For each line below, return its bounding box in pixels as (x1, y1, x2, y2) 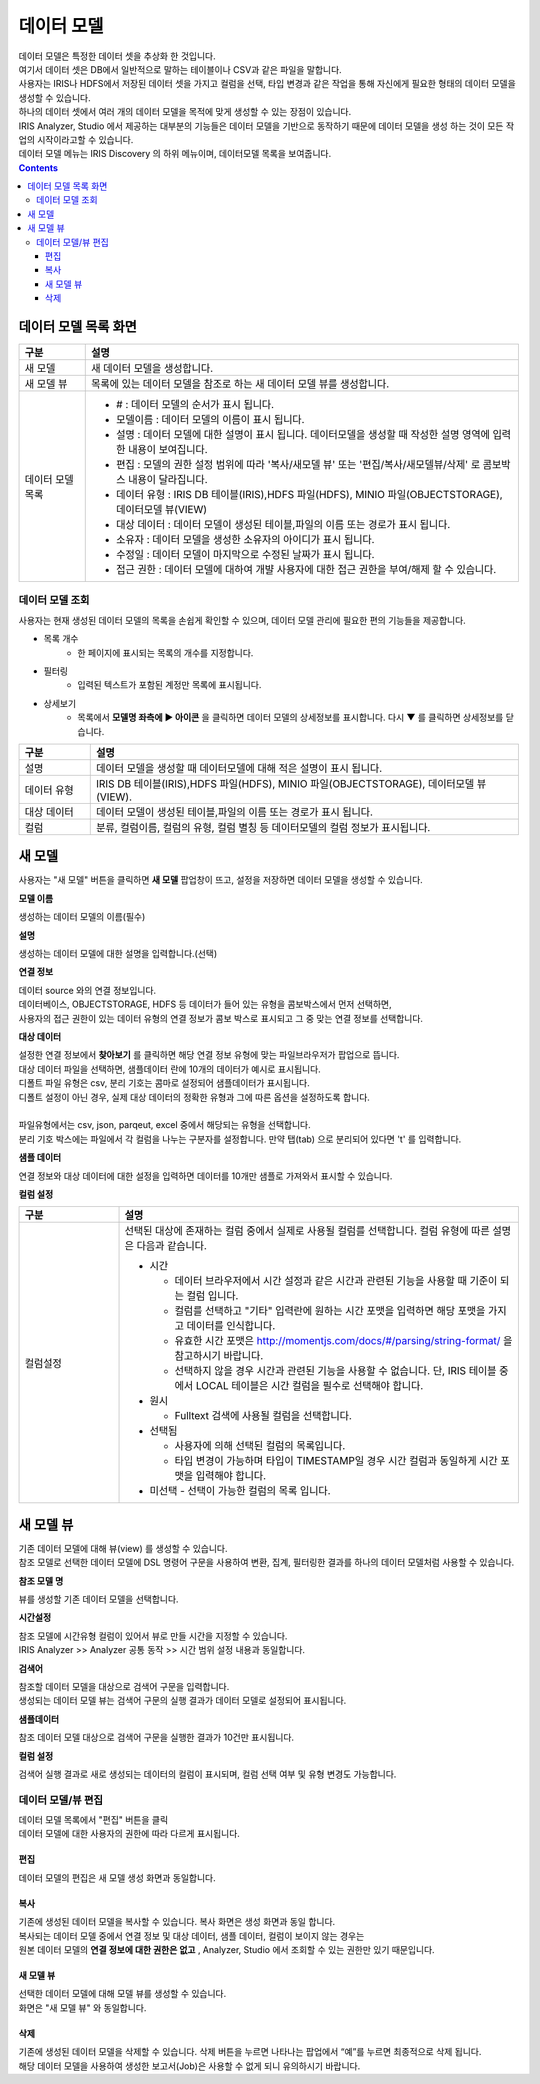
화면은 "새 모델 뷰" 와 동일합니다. (18, 2001, 147, 2014)
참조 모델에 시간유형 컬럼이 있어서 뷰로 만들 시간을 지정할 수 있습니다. (18, 1630, 288, 1642)
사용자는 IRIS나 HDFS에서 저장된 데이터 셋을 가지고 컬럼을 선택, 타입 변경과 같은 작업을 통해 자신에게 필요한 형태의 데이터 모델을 (18, 78, 517, 90)
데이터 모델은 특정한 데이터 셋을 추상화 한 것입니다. (18, 50, 216, 62)
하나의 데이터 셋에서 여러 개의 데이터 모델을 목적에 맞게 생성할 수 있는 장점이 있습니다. (18, 106, 352, 118)
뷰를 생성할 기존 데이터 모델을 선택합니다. (18, 1593, 179, 1605)
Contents (18, 161, 59, 174)
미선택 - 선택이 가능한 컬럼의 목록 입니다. (149, 1484, 331, 1498)
